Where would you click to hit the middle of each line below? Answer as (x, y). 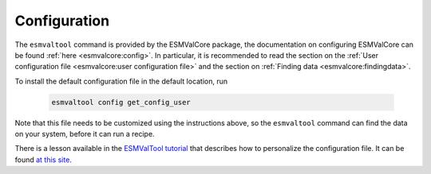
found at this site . (43, 160)
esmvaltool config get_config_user (121, 102)
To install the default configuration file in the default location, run (121, 81)
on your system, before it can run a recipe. (85, 134)
